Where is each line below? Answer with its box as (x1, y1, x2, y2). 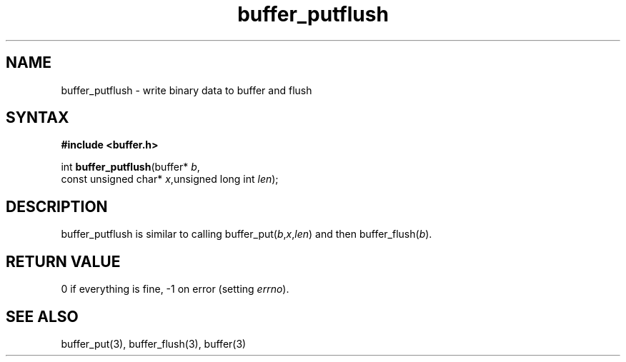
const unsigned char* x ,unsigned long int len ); (61, 173, 279, 186)
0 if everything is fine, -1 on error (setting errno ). (61, 283, 289, 296)
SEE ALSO (6, 307, 79, 326)
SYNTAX (6, 109, 69, 127)
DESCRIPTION (6, 197, 108, 216)
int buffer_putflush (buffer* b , (61, 161, 200, 174)
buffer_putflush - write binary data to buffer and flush (61, 84, 312, 96)
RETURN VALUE (6, 252, 121, 271)
